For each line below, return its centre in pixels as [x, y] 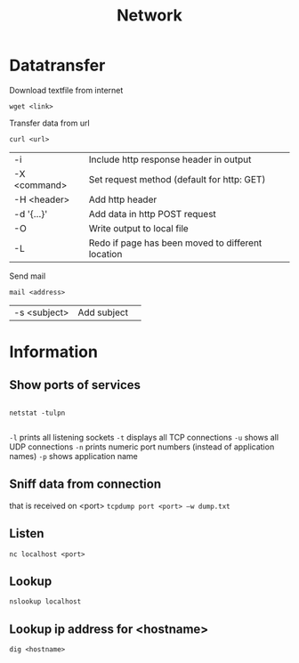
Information [53, 352]
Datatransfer [57, 65]
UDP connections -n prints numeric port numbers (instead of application [142, 447]
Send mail [28, 276]
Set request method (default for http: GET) [177, 179]
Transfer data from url [50, 123]
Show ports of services [75, 385]
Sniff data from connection [85, 485]
